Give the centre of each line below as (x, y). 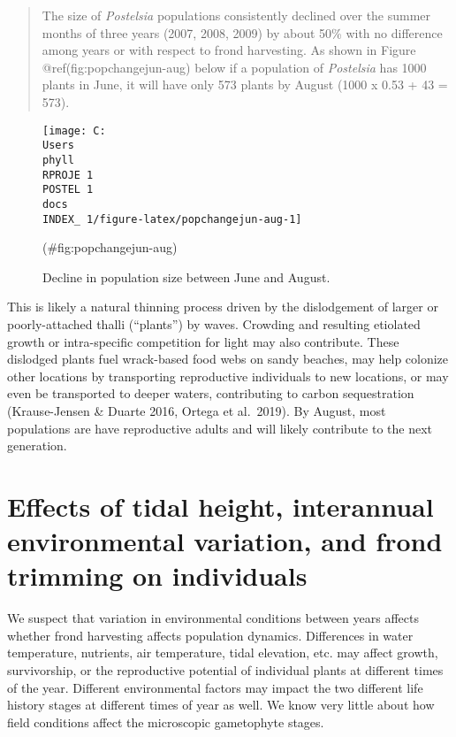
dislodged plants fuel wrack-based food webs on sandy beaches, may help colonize (228, 359)
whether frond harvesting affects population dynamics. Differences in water (210, 635)
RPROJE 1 (68, 175)
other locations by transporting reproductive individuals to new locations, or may (228, 376)
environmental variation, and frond (225, 541)
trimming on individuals (157, 576)
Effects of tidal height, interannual (220, 506)
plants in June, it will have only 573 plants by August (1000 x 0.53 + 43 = (245, 84)
